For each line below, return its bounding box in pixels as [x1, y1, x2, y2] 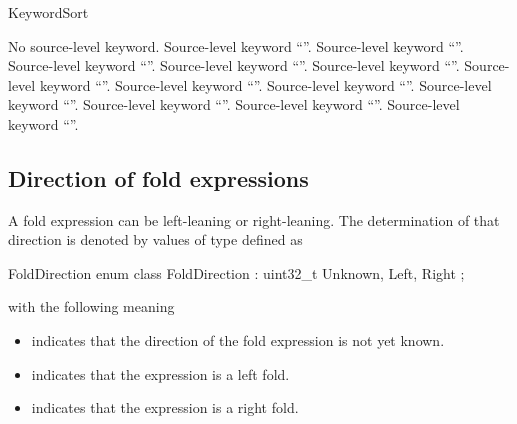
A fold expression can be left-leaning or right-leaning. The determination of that [8, 209, 500, 230]
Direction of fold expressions [8, 162, 309, 193]
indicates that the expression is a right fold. [31, 397, 299, 418]
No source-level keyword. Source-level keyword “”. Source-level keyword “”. [8, 35, 464, 56]
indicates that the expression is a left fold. [31, 363, 290, 384]
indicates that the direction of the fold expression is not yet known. [31, 330, 445, 351]
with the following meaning [8, 296, 175, 317]
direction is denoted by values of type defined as [8, 229, 303, 250]
